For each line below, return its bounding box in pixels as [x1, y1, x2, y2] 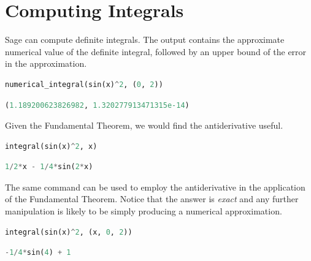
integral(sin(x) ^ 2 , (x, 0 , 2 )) [5, 227, 132, 236]
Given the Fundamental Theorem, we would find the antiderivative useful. [5, 119, 283, 132]
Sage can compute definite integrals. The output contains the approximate [5, 33, 285, 46]
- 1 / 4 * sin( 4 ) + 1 [5, 248, 71, 257]
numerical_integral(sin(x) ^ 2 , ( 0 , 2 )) [5, 80, 163, 89]
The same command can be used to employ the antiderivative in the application [5, 180, 305, 193]
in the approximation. [5, 57, 87, 70]
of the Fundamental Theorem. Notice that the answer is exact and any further [5, 192, 299, 205]
